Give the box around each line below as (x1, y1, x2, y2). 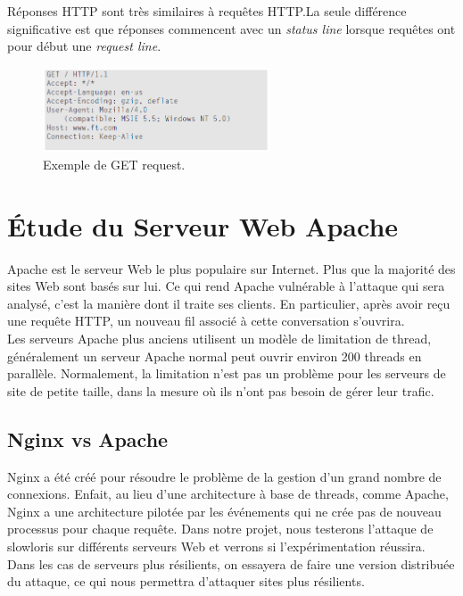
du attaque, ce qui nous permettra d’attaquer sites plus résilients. (7, 572, 365, 591)
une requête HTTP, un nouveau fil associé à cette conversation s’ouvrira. (7, 311, 405, 330)
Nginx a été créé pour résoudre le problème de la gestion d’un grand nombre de (7, 467, 442, 485)
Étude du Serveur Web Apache (7, 207, 399, 244)
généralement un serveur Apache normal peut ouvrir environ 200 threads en (7, 346, 422, 365)
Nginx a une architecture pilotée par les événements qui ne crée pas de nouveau (7, 501, 442, 520)
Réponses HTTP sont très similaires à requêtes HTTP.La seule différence (7, 2, 407, 20)
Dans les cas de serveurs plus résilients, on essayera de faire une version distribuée (7, 554, 455, 573)
